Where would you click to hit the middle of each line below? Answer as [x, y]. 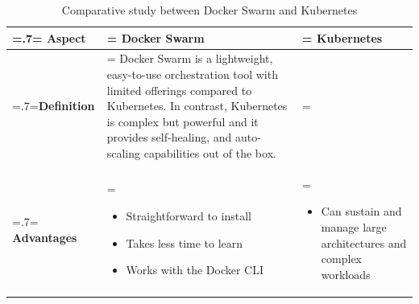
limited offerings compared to [179, 90]
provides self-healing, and [169, 137]
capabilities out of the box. [210, 153]
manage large [354, 227]
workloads [346, 274]
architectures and [364, 242]
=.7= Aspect [49, 37]
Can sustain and [361, 211]
